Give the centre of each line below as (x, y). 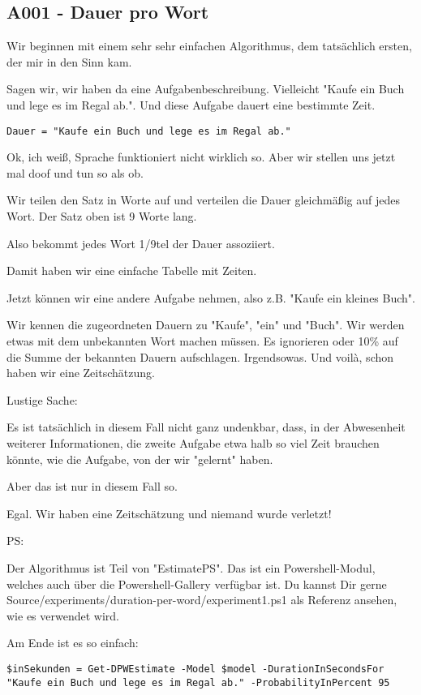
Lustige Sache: (42, 399)
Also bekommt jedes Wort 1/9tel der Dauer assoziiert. (141, 243)
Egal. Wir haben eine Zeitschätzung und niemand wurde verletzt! (169, 513)
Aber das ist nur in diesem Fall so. (92, 486)
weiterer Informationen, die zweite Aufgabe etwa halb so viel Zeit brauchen (193, 442)
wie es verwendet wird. (63, 615)
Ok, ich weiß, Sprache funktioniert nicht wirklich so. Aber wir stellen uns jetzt (201, 157)
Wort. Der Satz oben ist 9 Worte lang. (102, 216)
